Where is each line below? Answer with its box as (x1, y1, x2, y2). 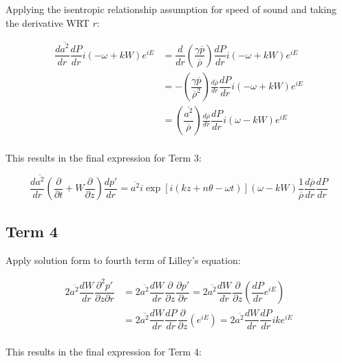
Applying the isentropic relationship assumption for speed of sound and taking (6, 2, 336, 16)
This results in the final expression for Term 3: (6, 151, 202, 165)
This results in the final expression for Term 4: (6, 344, 202, 359)
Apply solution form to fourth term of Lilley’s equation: (6, 252, 241, 267)
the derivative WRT (6, 15, 89, 30)
